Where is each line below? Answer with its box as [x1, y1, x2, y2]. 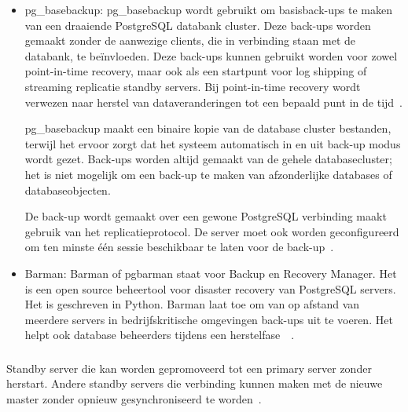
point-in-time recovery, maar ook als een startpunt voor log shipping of [24, 63, 367, 79]
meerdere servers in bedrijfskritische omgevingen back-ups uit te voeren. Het [24, 311, 393, 327]
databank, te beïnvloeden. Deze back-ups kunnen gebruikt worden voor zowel [24, 47, 398, 64]
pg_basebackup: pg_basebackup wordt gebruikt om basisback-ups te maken [24, 2, 392, 17]
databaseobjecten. [24, 181, 111, 198]
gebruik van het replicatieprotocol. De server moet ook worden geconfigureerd [24, 223, 399, 239]
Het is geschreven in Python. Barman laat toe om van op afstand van [24, 296, 360, 312]
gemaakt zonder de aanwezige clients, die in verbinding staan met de [24, 32, 355, 49]
